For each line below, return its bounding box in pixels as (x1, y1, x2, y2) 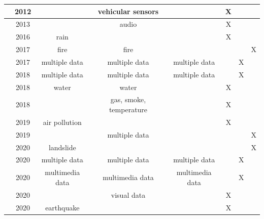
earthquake (45, 202, 80, 212)
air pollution (43, 116, 82, 127)
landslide (48, 142, 76, 152)
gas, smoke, (110, 94, 146, 105)
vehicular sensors (97, 6, 159, 16)
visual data (111, 189, 146, 200)
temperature (109, 104, 148, 114)
